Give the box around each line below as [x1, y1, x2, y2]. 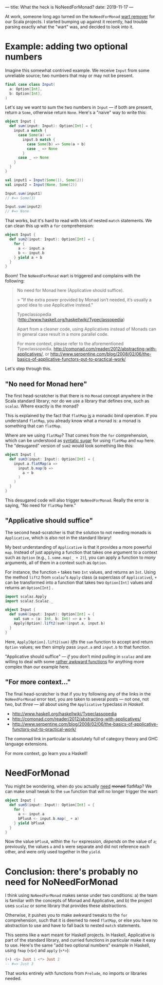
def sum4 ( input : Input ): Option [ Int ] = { [9, 612, 95, 617]
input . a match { [14, 128, 47, 133]
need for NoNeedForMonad [5, 876, 118, 888]
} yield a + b [14, 255, 42, 260]
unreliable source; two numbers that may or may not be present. [5, 73, 134, 78]
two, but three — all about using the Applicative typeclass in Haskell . [5, 701, 145, 707]
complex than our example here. [5, 664, 70, 670]
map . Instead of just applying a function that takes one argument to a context [5, 549, 158, 555]
